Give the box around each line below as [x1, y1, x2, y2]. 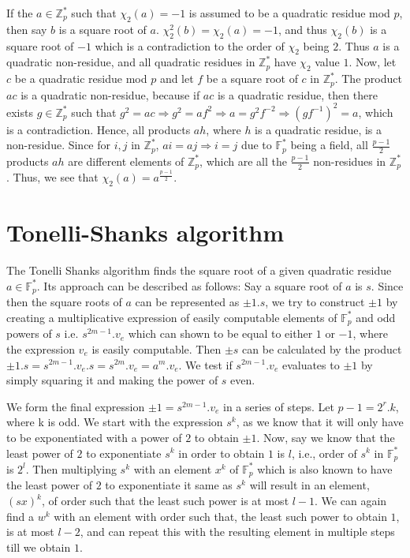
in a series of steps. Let [223, 398, 334, 414]
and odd [356, 309, 396, 325]
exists [6, 103, 33, 120]
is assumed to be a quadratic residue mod [188, 5, 390, 21]
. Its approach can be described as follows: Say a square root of [36, 277, 342, 294]
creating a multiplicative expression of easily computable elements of [6, 309, 337, 325]
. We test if [178, 356, 233, 373]
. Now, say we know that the [256, 429, 395, 445]
